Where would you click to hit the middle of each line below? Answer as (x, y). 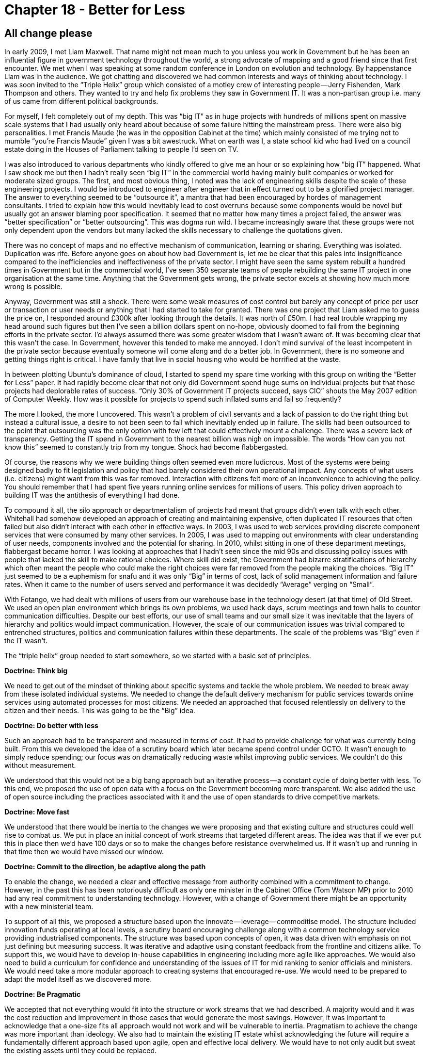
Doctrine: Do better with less (51, 726)
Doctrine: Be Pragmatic (43, 994)
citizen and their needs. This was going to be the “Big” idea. (100, 711)
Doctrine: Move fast (37, 812)
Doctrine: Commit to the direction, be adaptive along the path (105, 867)
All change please (48, 33)
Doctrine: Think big (36, 671)
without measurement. (40, 765)
